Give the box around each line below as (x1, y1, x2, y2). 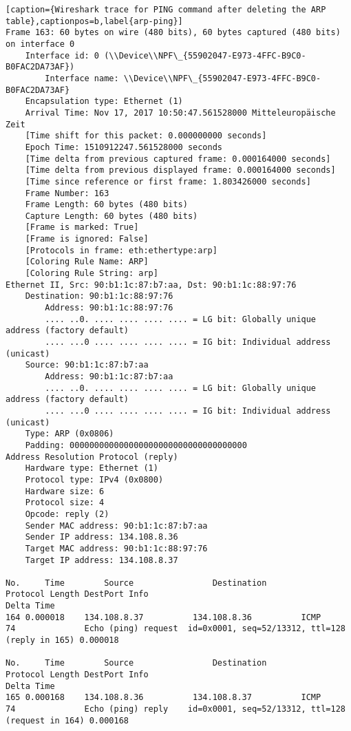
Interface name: (45, 73, 119, 83)
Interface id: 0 (25, 50, 100, 61)
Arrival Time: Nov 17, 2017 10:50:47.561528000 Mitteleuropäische (25, 107, 336, 118)
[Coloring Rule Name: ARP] (25, 257, 149, 267)
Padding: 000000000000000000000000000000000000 (25, 440, 247, 450)
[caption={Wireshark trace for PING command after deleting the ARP (6, 5, 326, 14)
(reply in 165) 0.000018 (6, 635, 119, 646)
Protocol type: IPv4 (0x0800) (25, 474, 164, 485)
